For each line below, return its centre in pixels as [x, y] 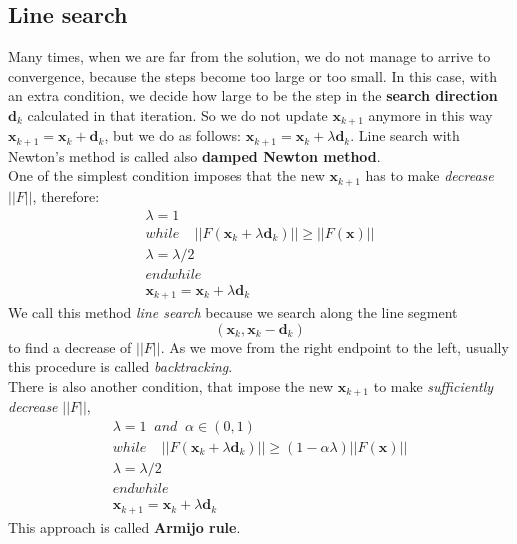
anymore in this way [430, 114]
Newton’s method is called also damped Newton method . [194, 155]
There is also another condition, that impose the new [171, 385]
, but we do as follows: [173, 135]
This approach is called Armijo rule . [124, 526]
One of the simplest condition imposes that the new [166, 175]
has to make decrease [429, 175]
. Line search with [405, 135]
